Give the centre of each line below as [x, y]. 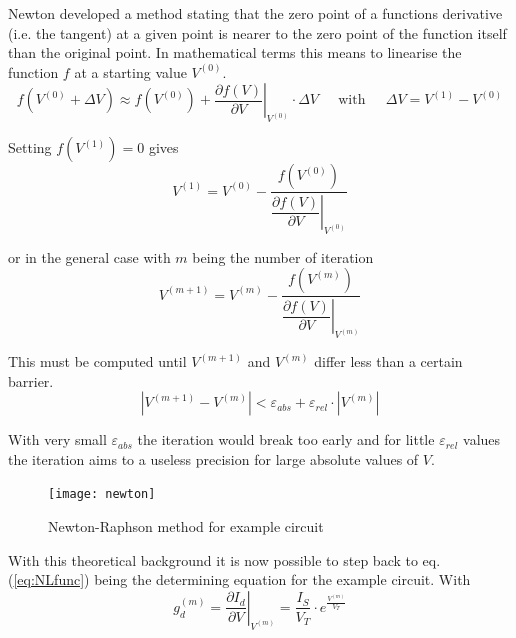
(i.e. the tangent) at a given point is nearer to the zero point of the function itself [257, 32]
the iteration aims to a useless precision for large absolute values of [213, 458]
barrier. [31, 380]
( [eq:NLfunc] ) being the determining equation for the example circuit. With [239, 579]
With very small [57, 439]
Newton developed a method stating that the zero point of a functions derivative [255, 13]
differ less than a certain [388, 361]
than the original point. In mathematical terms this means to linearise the [235, 52]
